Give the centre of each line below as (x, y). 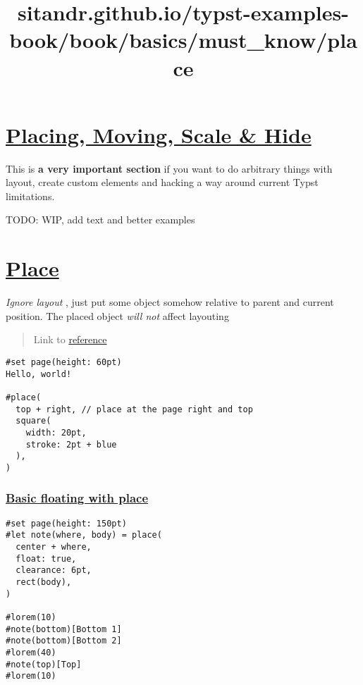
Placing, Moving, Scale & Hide (159, 134)
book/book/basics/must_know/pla (183, 40)
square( (33, 421)
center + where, (54, 547)
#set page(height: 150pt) (66, 523)
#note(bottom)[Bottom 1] (64, 629)
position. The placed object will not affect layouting (117, 315)
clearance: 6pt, (54, 570)
